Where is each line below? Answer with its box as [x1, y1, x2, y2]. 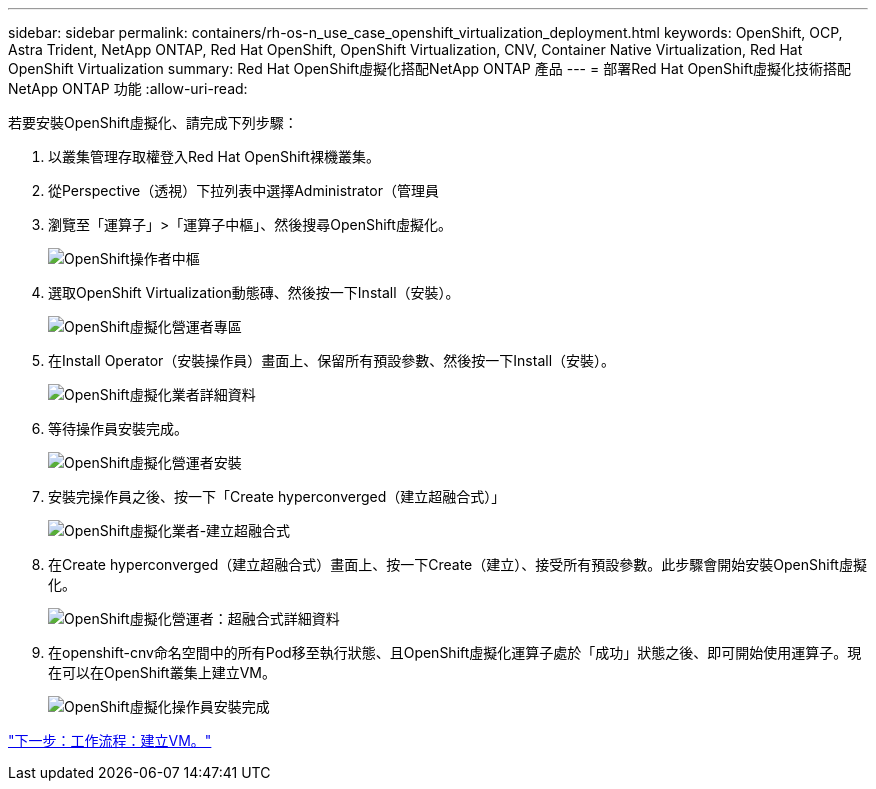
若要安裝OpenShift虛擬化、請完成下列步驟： [8, 114, 298, 131]
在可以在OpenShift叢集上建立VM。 [48, 664, 276, 681]
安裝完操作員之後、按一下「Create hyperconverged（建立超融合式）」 [48, 488, 506, 505]
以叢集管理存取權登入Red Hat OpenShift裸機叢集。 [48, 148, 380, 165]
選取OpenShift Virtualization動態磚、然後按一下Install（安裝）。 [48, 284, 460, 301]
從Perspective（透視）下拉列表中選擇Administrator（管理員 [48, 182, 439, 199]
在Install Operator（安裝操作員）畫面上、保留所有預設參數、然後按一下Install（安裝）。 [48, 352, 616, 369]
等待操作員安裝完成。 [48, 420, 188, 437]
